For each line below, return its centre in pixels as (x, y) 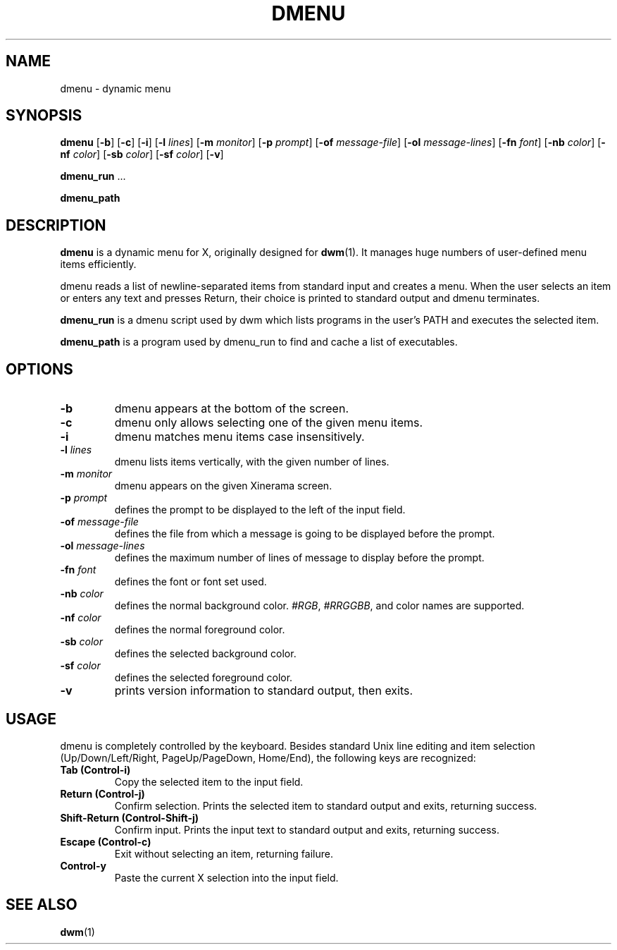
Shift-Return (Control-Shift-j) (130, 817)
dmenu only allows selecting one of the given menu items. (269, 423)
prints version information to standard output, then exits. (264, 691)
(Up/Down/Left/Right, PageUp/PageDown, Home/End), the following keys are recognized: (268, 757)
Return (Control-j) (102, 793)
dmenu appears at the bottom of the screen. (232, 409)
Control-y (83, 865)
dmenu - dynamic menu (116, 88)
